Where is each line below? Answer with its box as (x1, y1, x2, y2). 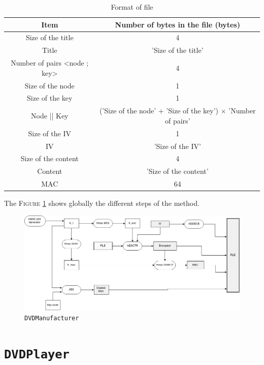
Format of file (111, 2, 153, 12)
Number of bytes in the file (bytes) (115, 19, 240, 29)
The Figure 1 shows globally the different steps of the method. (4, 198, 200, 208)
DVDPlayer (4, 347, 70, 362)
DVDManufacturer (24, 315, 79, 322)
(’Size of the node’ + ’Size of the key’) (99, 105, 219, 116)
